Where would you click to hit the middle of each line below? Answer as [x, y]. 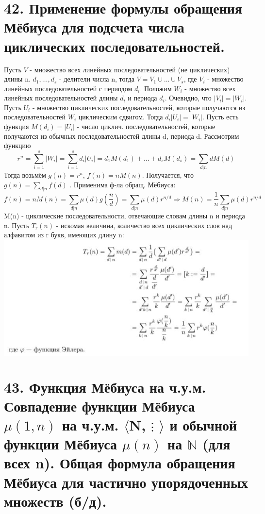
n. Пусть [17, 225]
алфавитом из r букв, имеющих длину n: [64, 235]
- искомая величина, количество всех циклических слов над [144, 225]
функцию [17, 145]
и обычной [203, 424]
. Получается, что [168, 174]
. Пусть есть [221, 117]
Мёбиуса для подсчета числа [94, 27]
